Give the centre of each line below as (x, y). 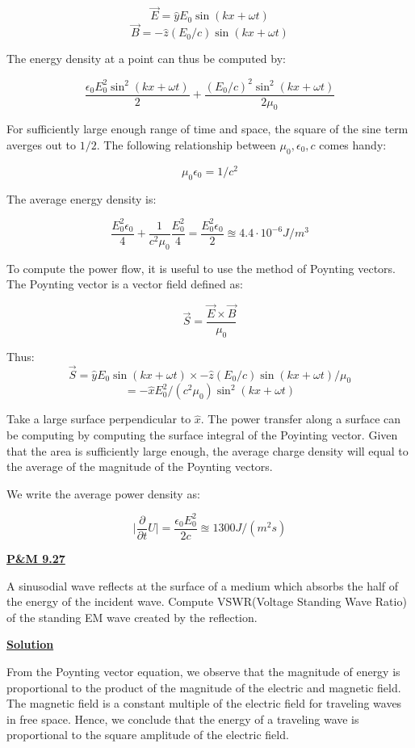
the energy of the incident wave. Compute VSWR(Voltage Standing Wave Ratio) (207, 601)
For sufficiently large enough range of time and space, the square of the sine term (207, 129)
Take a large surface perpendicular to (99, 419)
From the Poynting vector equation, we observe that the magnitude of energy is (203, 671)
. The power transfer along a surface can (301, 419)
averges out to (42, 144)
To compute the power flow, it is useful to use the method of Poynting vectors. (201, 268)
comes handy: (353, 144)
